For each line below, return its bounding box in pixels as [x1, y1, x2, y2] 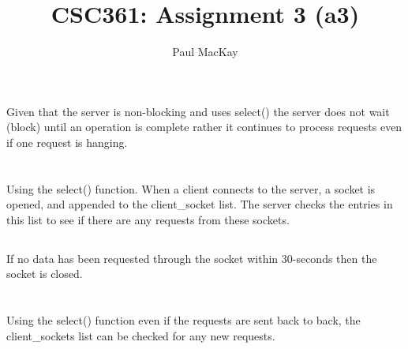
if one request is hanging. [6, 133, 128, 150]
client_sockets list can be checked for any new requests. [6, 327, 275, 343]
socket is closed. [6, 265, 83, 282]
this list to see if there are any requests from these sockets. [6, 211, 290, 227]
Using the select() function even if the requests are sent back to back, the [6, 312, 361, 328]
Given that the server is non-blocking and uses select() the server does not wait [6, 103, 390, 119]
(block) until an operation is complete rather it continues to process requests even [6, 118, 402, 135]
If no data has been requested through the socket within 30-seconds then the [6, 250, 377, 266]
